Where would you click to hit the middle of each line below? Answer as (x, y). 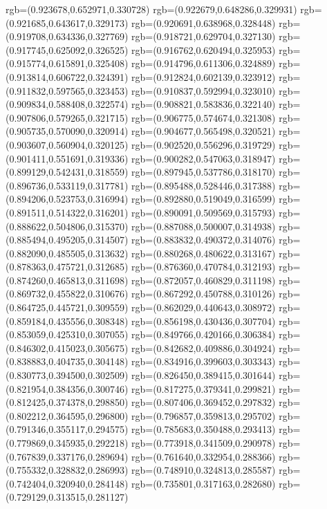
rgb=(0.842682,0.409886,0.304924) (204, 348)
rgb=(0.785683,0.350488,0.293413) (204, 429)
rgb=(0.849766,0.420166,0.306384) (204, 334)
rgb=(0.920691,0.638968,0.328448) (204, 22)
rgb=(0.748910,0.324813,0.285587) (204, 470)
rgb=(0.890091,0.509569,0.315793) (204, 212)
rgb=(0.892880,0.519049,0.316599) (204, 199)
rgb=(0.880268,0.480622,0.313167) (204, 253)
